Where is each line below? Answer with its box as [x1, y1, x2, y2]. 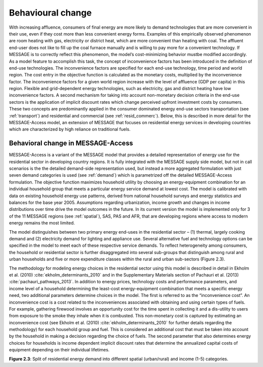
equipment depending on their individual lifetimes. [9, 347, 110, 353]
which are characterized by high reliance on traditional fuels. [9, 127, 131, 132]
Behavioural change [9, 7, 92, 18]
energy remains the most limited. [9, 220, 75, 226]
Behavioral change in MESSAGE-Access [9, 139, 133, 147]
